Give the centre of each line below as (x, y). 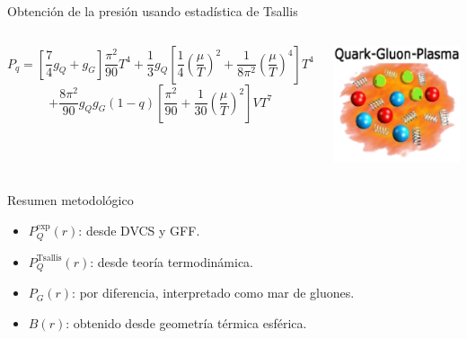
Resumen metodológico (70, 199)
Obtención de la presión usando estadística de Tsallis (153, 11)
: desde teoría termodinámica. (172, 261)
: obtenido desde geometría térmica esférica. (186, 322)
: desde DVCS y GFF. (139, 230)
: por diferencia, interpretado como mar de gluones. (213, 293)
